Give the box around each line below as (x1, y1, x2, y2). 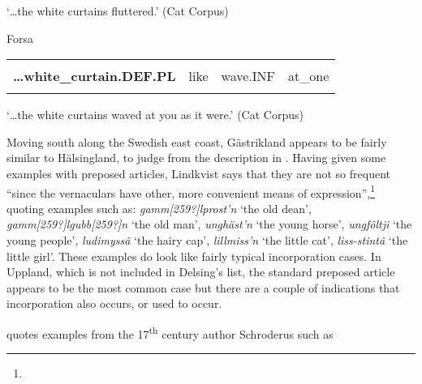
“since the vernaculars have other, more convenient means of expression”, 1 (6, 181, 375, 201)
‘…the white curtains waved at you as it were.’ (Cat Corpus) (6, 106, 304, 123)
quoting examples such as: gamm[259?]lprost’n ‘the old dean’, (6, 199, 312, 216)
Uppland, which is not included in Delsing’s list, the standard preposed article (6, 263, 395, 280)
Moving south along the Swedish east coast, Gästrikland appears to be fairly (6, 133, 387, 150)
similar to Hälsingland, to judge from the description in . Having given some (6, 149, 386, 166)
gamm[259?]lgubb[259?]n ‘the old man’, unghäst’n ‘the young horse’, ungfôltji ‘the (6, 215, 412, 233)
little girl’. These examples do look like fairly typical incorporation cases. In (6, 247, 381, 264)
